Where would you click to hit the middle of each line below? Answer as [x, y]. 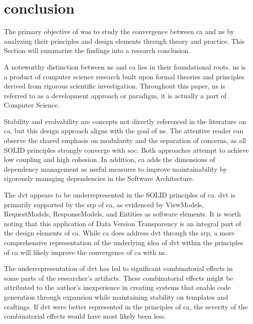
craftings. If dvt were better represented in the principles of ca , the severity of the [126, 306]
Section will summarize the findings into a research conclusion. [97, 50]
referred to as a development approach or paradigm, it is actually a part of [115, 95]
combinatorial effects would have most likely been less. [85, 316]
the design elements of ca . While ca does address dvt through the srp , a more [119, 233]
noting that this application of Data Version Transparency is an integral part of [123, 223]
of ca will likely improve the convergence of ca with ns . [85, 252]
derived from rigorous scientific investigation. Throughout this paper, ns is [115, 86]
